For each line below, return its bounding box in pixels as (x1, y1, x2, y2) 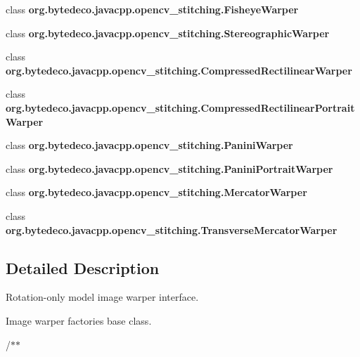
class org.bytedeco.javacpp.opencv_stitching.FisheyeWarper (6, 2, 299, 16)
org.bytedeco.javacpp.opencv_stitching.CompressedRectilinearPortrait (6, 100, 355, 115)
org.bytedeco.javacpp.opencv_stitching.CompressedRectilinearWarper (6, 63, 352, 77)
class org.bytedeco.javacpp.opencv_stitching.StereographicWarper (6, 25, 330, 40)
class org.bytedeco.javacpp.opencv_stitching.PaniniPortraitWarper (6, 161, 333, 176)
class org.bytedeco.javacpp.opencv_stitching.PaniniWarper (6, 138, 293, 152)
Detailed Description (6, 257, 160, 278)
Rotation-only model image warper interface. (6, 290, 199, 304)
